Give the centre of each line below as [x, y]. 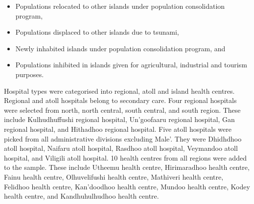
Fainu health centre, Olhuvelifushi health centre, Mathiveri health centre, [114, 176]
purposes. [30, 74]
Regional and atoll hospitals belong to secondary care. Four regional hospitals [120, 100]
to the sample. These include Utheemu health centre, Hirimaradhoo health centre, [127, 167]
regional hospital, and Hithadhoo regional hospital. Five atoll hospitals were [118, 129]
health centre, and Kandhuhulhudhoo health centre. [81, 196]
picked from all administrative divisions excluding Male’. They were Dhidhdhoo [123, 138]
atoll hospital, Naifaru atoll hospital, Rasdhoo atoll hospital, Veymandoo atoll [121, 148]
